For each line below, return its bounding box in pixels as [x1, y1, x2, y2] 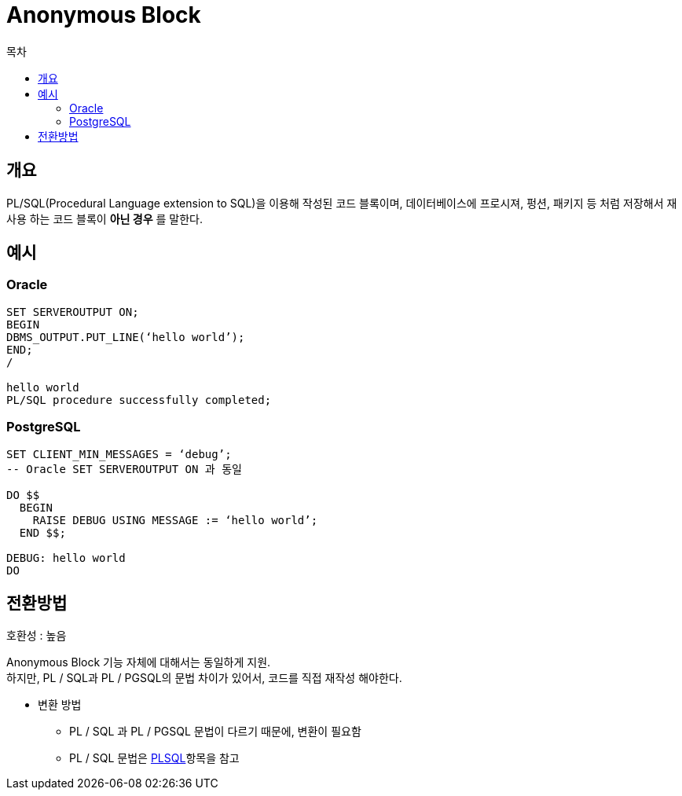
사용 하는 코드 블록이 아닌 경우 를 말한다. [6, 211, 203, 226]
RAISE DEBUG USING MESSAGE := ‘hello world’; [32, 513, 318, 526]
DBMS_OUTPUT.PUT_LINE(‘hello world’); [6, 330, 245, 343]
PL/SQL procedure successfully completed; [6, 393, 272, 406]
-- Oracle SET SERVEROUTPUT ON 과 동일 [6, 462, 242, 475]
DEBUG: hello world [6, 551, 126, 564]
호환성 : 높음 [6, 629, 67, 643]
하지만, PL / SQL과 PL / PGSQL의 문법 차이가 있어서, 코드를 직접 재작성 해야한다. [6, 671, 402, 685]
